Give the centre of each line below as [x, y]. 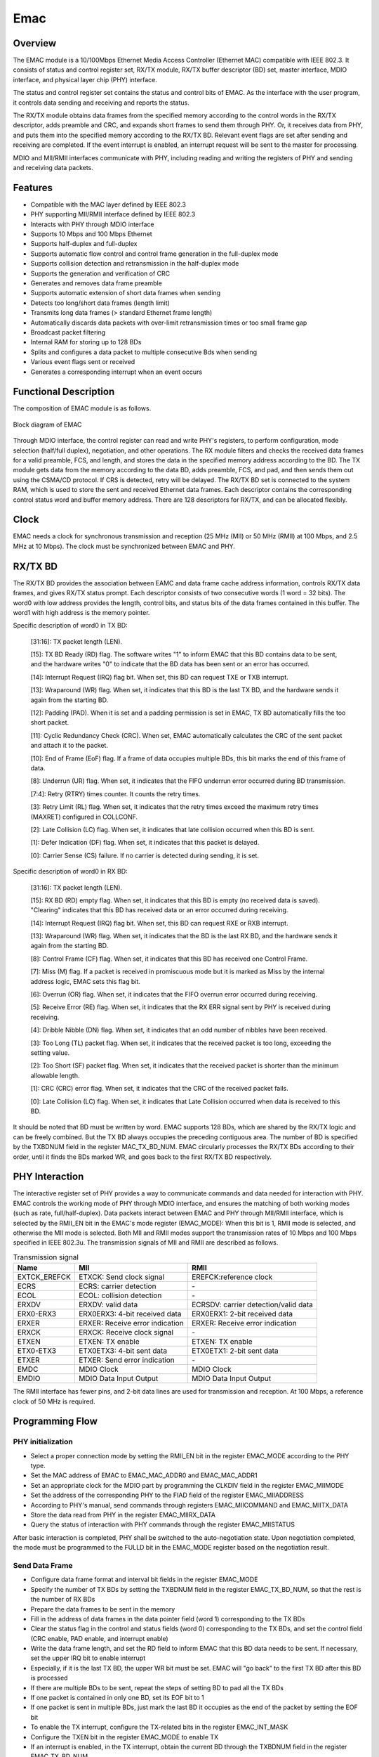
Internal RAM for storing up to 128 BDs [86, 342]
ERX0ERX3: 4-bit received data [130, 1314]
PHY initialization [43, 1442]
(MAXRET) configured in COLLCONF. [84, 817]
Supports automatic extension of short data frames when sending [126, 293]
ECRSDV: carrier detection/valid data [253, 1305]
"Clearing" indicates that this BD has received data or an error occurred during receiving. [159, 910]
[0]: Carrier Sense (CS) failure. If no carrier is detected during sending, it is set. [145, 855]
